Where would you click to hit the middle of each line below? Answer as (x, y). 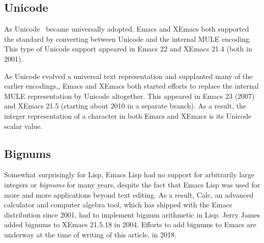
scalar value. (23, 126)
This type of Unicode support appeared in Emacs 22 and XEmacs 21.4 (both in (128, 49)
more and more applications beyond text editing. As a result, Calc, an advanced (129, 194)
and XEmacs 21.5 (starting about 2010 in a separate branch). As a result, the (125, 106)
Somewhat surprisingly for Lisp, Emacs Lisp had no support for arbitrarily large (129, 174)
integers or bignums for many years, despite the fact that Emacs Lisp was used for (132, 184)
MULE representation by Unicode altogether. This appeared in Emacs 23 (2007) (129, 96)
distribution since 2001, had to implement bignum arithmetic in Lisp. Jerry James (132, 214)
